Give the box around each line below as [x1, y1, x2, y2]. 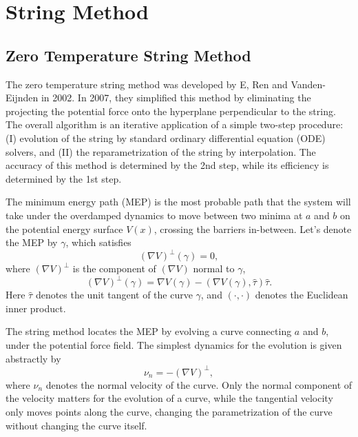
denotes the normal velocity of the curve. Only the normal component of [45, 377, 352, 392]
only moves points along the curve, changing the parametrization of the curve [6, 404, 333, 418]
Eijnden [6, 90, 39, 105]
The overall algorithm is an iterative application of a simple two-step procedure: [6, 117, 344, 132]
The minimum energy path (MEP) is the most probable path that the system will [6, 194, 351, 209]
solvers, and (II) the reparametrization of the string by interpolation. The [6, 144, 316, 159]
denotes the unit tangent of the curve [35, 287, 193, 302]
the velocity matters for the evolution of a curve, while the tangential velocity [6, 391, 333, 405]
